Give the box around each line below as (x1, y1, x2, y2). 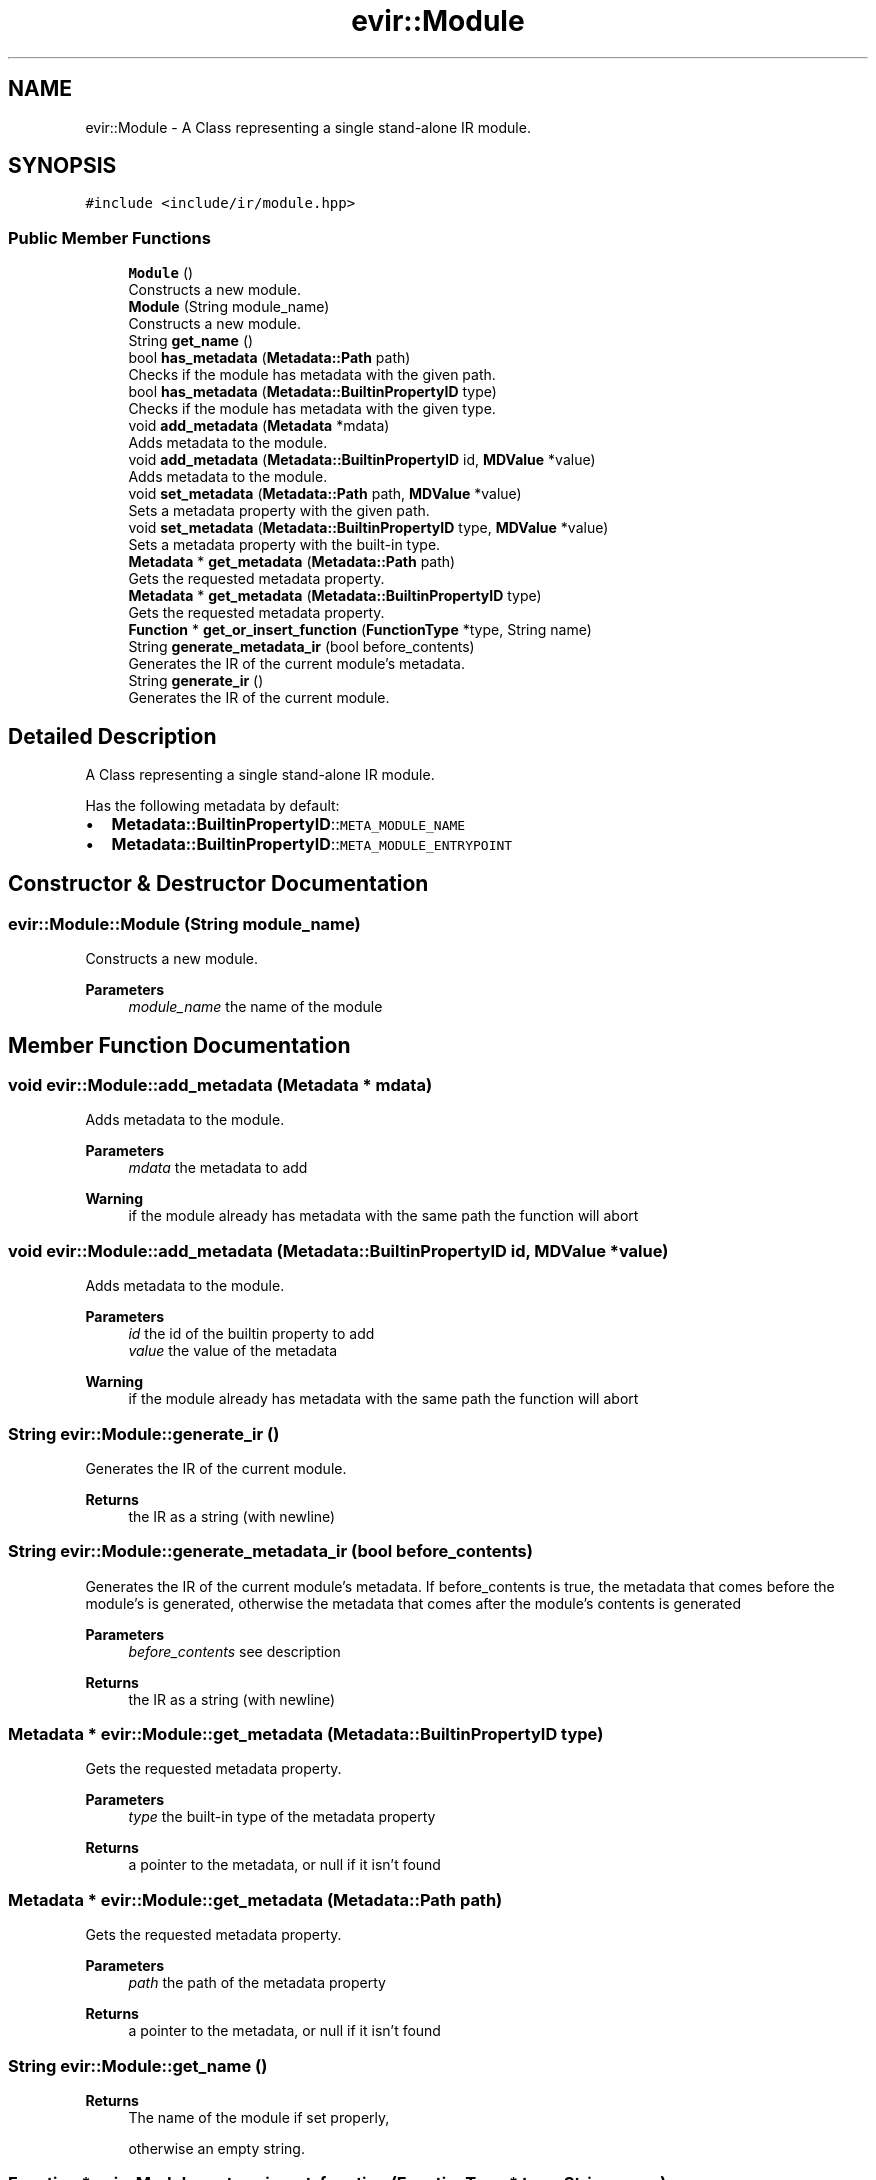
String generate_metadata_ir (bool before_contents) (128, 638, 475, 656)
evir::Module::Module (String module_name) (8, 913, 361, 934)
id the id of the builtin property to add (128, 1325, 375, 1343)
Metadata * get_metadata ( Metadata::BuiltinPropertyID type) (128, 587, 542, 605)
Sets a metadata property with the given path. (128, 502, 430, 520)
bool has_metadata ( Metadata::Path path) (128, 349, 411, 367)
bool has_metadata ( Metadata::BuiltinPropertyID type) (128, 383, 497, 401)
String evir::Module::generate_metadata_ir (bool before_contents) (8, 1541, 533, 1562)
